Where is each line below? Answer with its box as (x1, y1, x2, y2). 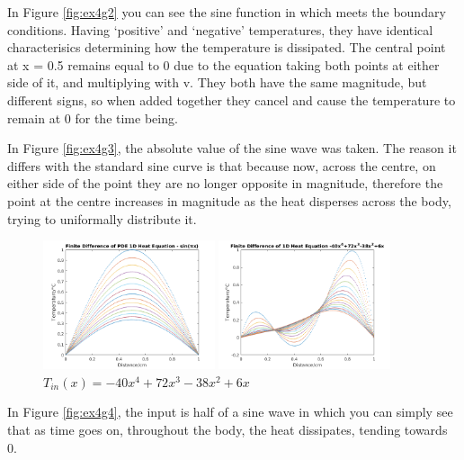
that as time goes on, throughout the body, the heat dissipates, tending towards (7, 420, 448, 438)
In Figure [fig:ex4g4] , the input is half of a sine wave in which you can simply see (7, 402, 453, 421)
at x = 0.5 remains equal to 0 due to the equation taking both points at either (7, 55, 440, 74)
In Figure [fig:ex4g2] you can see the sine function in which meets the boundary (7, 3, 446, 21)
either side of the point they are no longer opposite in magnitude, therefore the (7, 174, 443, 193)
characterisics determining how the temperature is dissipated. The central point (7, 38, 446, 57)
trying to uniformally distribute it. (7, 209, 197, 228)
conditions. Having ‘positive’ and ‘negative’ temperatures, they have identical (7, 20, 433, 39)
